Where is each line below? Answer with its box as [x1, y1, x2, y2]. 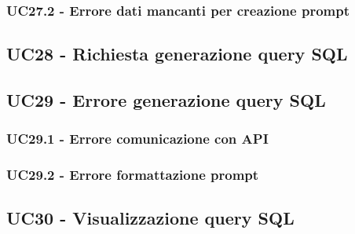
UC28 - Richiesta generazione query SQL [6, 42, 348, 66]
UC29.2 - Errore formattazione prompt [6, 165, 259, 185]
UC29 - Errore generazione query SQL [6, 88, 326, 112]
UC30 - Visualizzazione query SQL [6, 206, 295, 230]
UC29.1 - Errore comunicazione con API [6, 129, 269, 148]
